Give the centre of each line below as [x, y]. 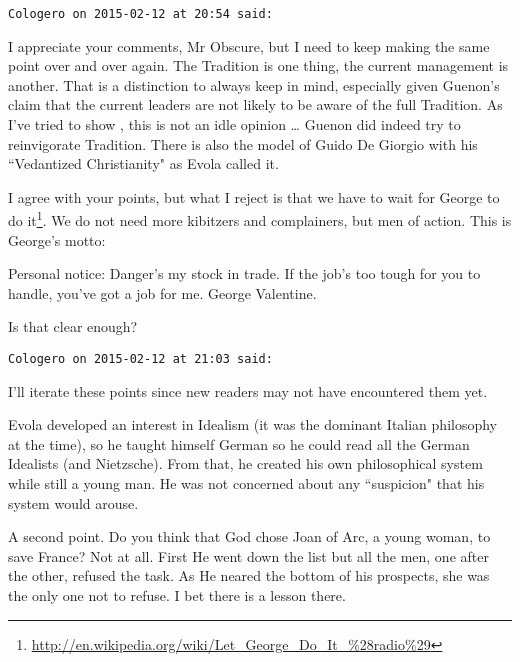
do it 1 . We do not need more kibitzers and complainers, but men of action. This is [260, 219]
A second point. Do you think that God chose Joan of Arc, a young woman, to [249, 536]
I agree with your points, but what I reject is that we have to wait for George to [254, 196]
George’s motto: [57, 239]
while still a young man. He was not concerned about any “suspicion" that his [246, 483]
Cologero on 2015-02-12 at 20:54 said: [140, 14]
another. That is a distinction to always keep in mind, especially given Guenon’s [254, 84]
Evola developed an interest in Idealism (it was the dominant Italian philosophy [253, 424]
